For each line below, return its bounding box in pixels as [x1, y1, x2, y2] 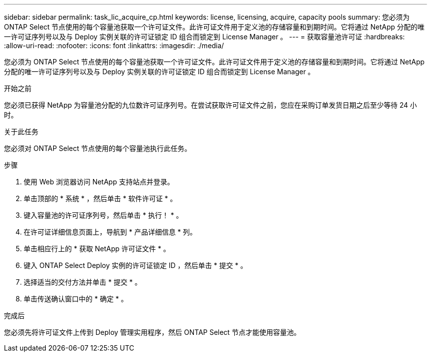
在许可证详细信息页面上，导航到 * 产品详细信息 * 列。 [24, 228, 197, 236]
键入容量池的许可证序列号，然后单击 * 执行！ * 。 [24, 211, 183, 219]
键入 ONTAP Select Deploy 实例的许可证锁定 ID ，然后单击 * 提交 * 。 [24, 261, 247, 269]
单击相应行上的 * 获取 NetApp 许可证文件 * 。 [24, 244, 170, 253]
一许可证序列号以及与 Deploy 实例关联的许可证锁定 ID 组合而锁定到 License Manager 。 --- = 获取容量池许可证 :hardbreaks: [4, 32, 405, 41]
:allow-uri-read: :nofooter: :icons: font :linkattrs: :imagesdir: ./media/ [4, 41, 224, 50]
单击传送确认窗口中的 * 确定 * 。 [24, 295, 128, 303]
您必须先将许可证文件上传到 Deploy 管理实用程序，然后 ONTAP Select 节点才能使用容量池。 [4, 328, 301, 336]
